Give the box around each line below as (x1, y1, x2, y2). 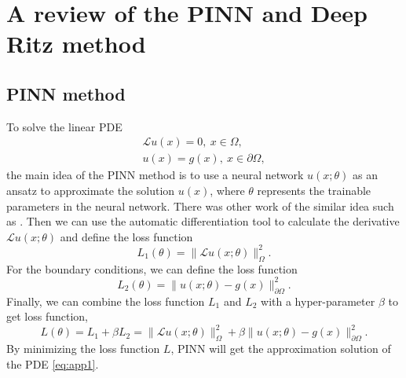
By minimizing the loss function (6, 340, 160, 357)
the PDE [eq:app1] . (6, 355, 99, 372)
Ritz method (6, 28, 146, 60)
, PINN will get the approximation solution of (170, 340, 391, 357)
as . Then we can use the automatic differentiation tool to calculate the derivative (6, 213, 400, 229)
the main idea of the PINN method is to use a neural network (6, 167, 304, 183)
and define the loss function (60, 228, 193, 244)
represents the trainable (257, 182, 371, 199)
